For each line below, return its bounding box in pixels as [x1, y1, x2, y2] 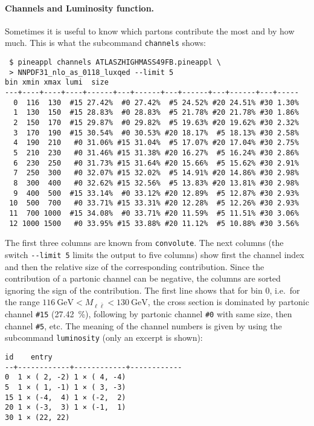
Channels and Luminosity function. [5, 1, 155, 14]
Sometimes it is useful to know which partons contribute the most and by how [5, 24, 295, 37]
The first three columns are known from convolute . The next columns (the [5, 236, 284, 249]
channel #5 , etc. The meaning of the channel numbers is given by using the [5, 319, 282, 332]
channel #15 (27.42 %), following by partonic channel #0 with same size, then [5, 308, 292, 320]
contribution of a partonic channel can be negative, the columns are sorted [5, 272, 281, 285]
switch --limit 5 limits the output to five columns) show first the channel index [5, 248, 304, 260]
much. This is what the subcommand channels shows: [5, 36, 206, 49]
